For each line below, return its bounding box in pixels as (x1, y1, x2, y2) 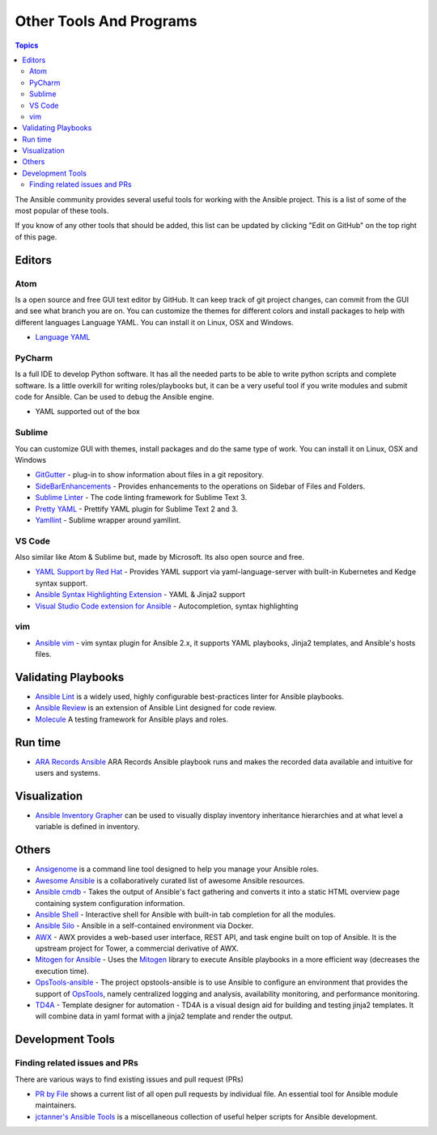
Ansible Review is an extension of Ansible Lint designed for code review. (35, 703, 277, 713)
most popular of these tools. (15, 206, 109, 216)
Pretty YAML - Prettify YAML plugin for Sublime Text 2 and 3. (35, 504, 239, 514)
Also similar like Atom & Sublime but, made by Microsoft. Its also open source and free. (15, 553, 305, 562)
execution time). (35, 966, 89, 976)
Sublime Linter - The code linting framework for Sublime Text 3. (35, 493, 248, 502)
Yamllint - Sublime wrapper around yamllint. (35, 515, 181, 525)
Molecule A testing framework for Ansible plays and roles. (35, 714, 228, 724)
